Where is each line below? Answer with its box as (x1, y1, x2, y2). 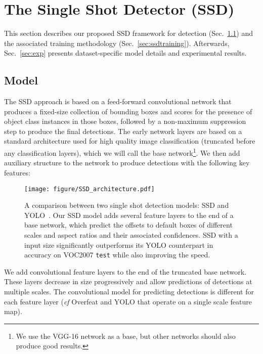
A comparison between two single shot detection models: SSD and (24, 200, 229, 210)
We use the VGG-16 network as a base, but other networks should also (16, 330, 236, 341)
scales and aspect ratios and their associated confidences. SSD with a (24, 229, 238, 240)
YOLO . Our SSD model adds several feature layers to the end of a (24, 209, 234, 220)
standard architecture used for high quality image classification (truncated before (4, 136, 255, 146)
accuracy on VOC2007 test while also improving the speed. (24, 249, 210, 260)
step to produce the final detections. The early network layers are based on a (4, 125, 242, 136)
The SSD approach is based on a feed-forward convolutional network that (4, 96, 232, 107)
